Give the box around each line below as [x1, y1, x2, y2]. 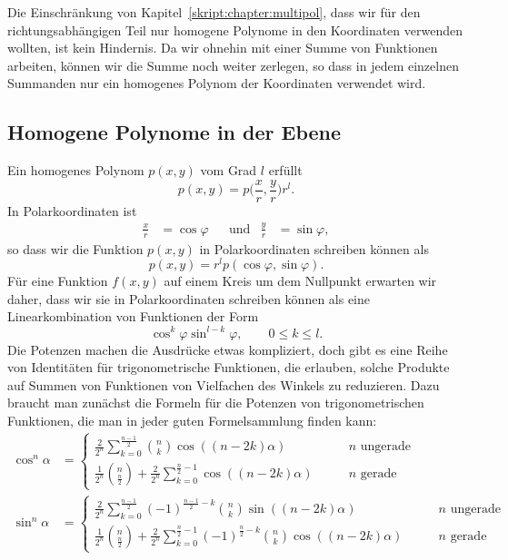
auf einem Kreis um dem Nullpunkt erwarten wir [164, 271, 437, 290]
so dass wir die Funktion [7, 239, 144, 258]
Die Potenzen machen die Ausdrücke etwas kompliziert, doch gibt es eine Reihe [7, 339, 448, 359]
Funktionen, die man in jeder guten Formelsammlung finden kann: [7, 410, 377, 429]
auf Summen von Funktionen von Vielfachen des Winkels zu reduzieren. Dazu [7, 375, 440, 394]
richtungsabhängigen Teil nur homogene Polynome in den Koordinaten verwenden [7, 20, 463, 39]
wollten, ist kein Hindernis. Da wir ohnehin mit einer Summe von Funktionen [7, 38, 438, 57]
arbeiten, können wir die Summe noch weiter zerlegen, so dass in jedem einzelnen [7, 55, 459, 74]
